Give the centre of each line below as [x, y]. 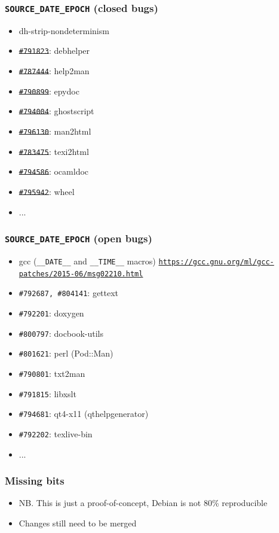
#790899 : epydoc [49, 91]
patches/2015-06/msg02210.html [81, 274]
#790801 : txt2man [52, 373]
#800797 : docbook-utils [61, 333]
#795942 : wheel [47, 191]
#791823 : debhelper [54, 51]
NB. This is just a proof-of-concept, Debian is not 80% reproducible [143, 503]
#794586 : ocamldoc [54, 171]
